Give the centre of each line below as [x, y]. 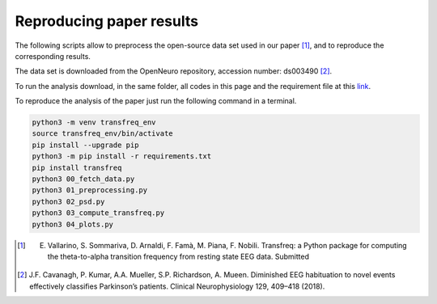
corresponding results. [53, 56]
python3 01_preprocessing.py [90, 190]
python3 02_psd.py [68, 201]
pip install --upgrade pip [85, 145]
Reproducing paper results [106, 21]
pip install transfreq [77, 167]
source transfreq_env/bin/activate [102, 134]
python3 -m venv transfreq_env [94, 122]
